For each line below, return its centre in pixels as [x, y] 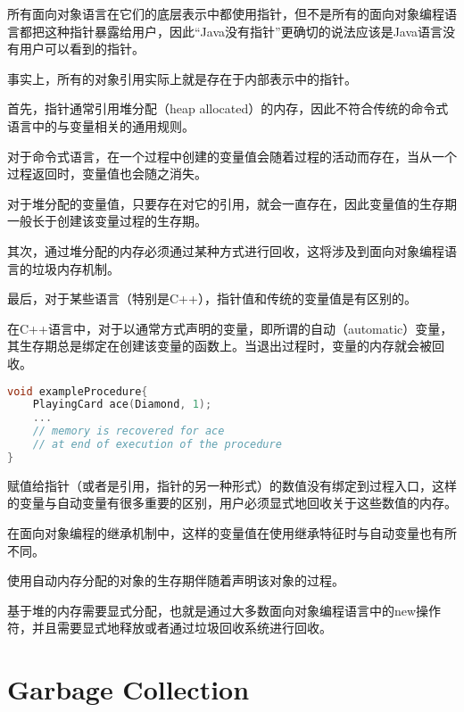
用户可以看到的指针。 [82, 49]
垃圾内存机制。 [75, 268]
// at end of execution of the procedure [157, 444]
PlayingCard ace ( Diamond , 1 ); [122, 405]
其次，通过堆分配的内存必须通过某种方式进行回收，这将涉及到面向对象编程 [226, 250]
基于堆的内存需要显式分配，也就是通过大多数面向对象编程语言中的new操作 [224, 610]
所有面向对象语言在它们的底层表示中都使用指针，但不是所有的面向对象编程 [226, 13]
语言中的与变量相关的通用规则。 [101, 125]
